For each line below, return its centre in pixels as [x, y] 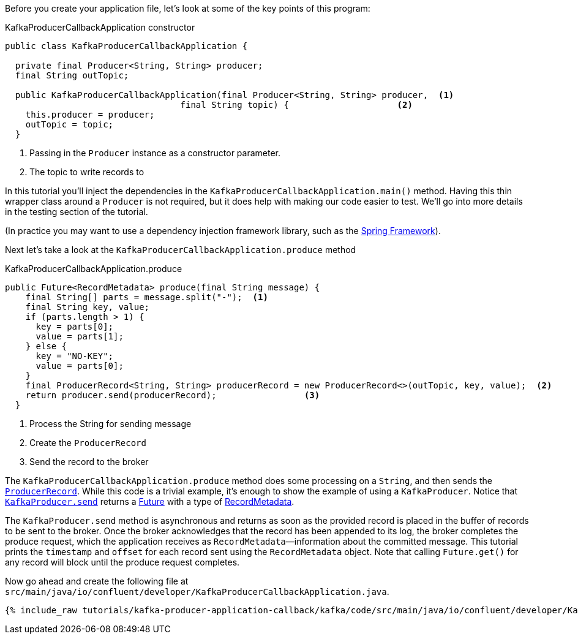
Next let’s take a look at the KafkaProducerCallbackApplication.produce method [181, 250]
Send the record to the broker [89, 462]
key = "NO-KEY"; [75, 356]
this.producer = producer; [90, 115]
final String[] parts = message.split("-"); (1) [147, 297]
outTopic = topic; [69, 124]
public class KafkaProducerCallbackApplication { [126, 46]
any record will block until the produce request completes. [122, 562]
